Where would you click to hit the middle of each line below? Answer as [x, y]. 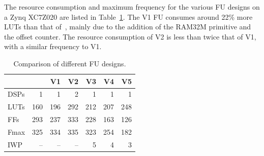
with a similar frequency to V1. [53, 46]
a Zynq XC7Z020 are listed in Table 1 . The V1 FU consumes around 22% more [128, 16]
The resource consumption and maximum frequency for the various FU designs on [132, 7]
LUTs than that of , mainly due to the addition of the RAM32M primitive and [128, 27]
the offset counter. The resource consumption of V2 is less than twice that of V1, [130, 36]
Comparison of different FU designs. [70, 63]
